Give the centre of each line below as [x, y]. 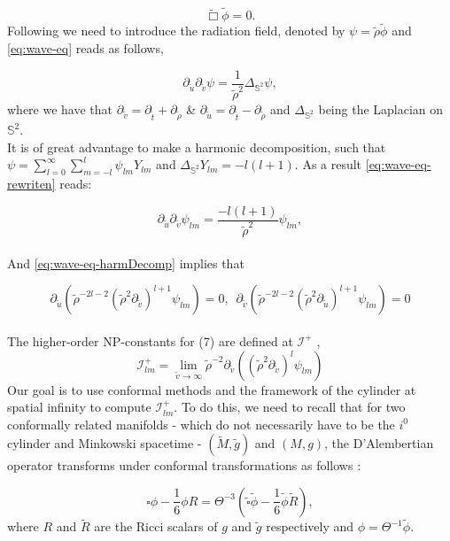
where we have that [60, 109]
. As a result [328, 164]
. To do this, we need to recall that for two [290, 407]
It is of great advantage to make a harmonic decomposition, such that [197, 147]
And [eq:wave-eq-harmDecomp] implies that [126, 263]
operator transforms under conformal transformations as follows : [184, 465]
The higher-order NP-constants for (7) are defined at [150, 340]
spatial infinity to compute [79, 407]
